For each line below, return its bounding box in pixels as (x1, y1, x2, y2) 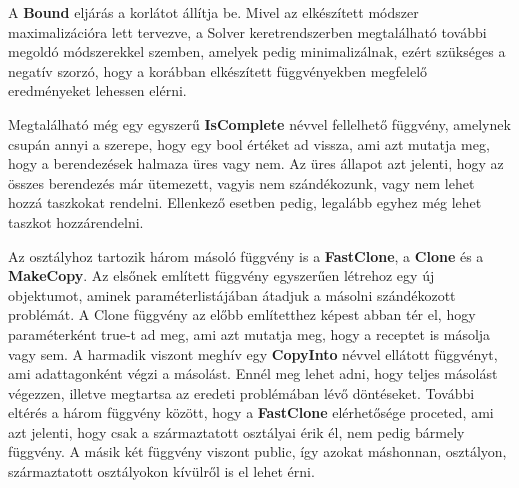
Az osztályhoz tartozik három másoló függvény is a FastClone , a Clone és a (8, 245, 484, 266)
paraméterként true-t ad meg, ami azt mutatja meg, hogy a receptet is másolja (8, 323, 491, 344)
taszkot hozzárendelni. (8, 211, 144, 232)
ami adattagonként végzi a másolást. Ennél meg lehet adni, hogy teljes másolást (8, 363, 498, 384)
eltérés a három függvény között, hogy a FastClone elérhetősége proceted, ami (8, 402, 494, 423)
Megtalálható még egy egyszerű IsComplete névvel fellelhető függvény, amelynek (8, 113, 511, 134)
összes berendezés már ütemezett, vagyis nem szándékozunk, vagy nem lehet (8, 172, 475, 193)
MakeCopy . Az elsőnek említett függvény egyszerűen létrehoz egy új (8, 265, 435, 286)
